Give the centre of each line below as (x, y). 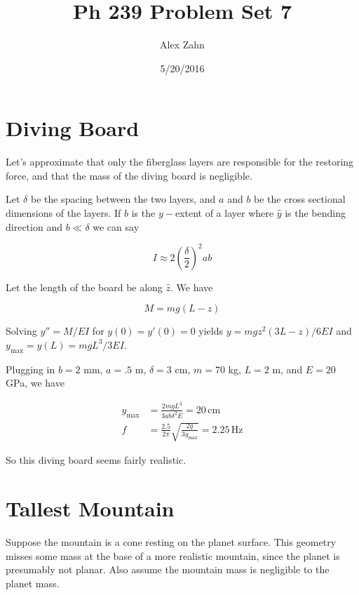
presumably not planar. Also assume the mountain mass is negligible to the (168, 569)
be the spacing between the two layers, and (123, 199)
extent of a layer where (224, 213)
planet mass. (33, 583)
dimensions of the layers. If (63, 213)
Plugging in (31, 369)
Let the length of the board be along (84, 287)
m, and (287, 369)
